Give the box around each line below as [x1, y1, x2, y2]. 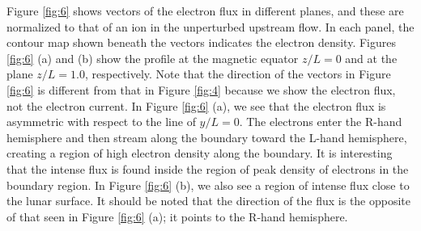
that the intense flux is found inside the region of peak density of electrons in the [6, 160, 409, 177]
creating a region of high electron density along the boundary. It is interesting [6, 145, 393, 162]
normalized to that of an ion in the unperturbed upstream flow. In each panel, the [6, 18, 415, 35]
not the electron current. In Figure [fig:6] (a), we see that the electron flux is [6, 97, 386, 114]
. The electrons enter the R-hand [239, 113, 402, 130]
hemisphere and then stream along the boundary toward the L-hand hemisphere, [6, 128, 407, 145]
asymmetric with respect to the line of [6, 113, 196, 130]
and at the [345, 49, 398, 66]
